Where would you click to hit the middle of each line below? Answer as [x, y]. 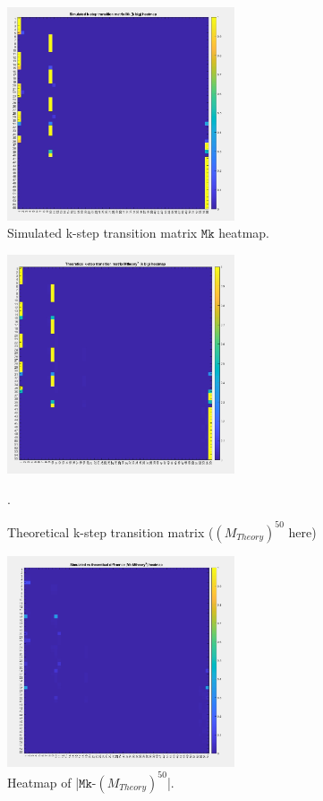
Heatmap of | [43, 782]
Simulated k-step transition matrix [102, 233]
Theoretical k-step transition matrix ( [110, 531]
